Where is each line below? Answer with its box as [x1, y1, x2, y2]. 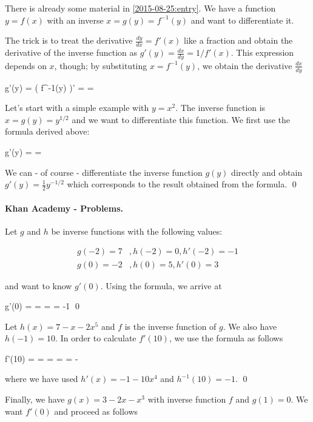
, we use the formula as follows [169, 332, 283, 344]
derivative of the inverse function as [5, 46, 138, 59]
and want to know [5, 279, 72, 292]
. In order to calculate [55, 332, 136, 344]
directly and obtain [231, 166, 303, 178]
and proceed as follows [54, 404, 138, 417]
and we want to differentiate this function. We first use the [72, 113, 291, 126]
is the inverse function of [124, 320, 217, 332]
